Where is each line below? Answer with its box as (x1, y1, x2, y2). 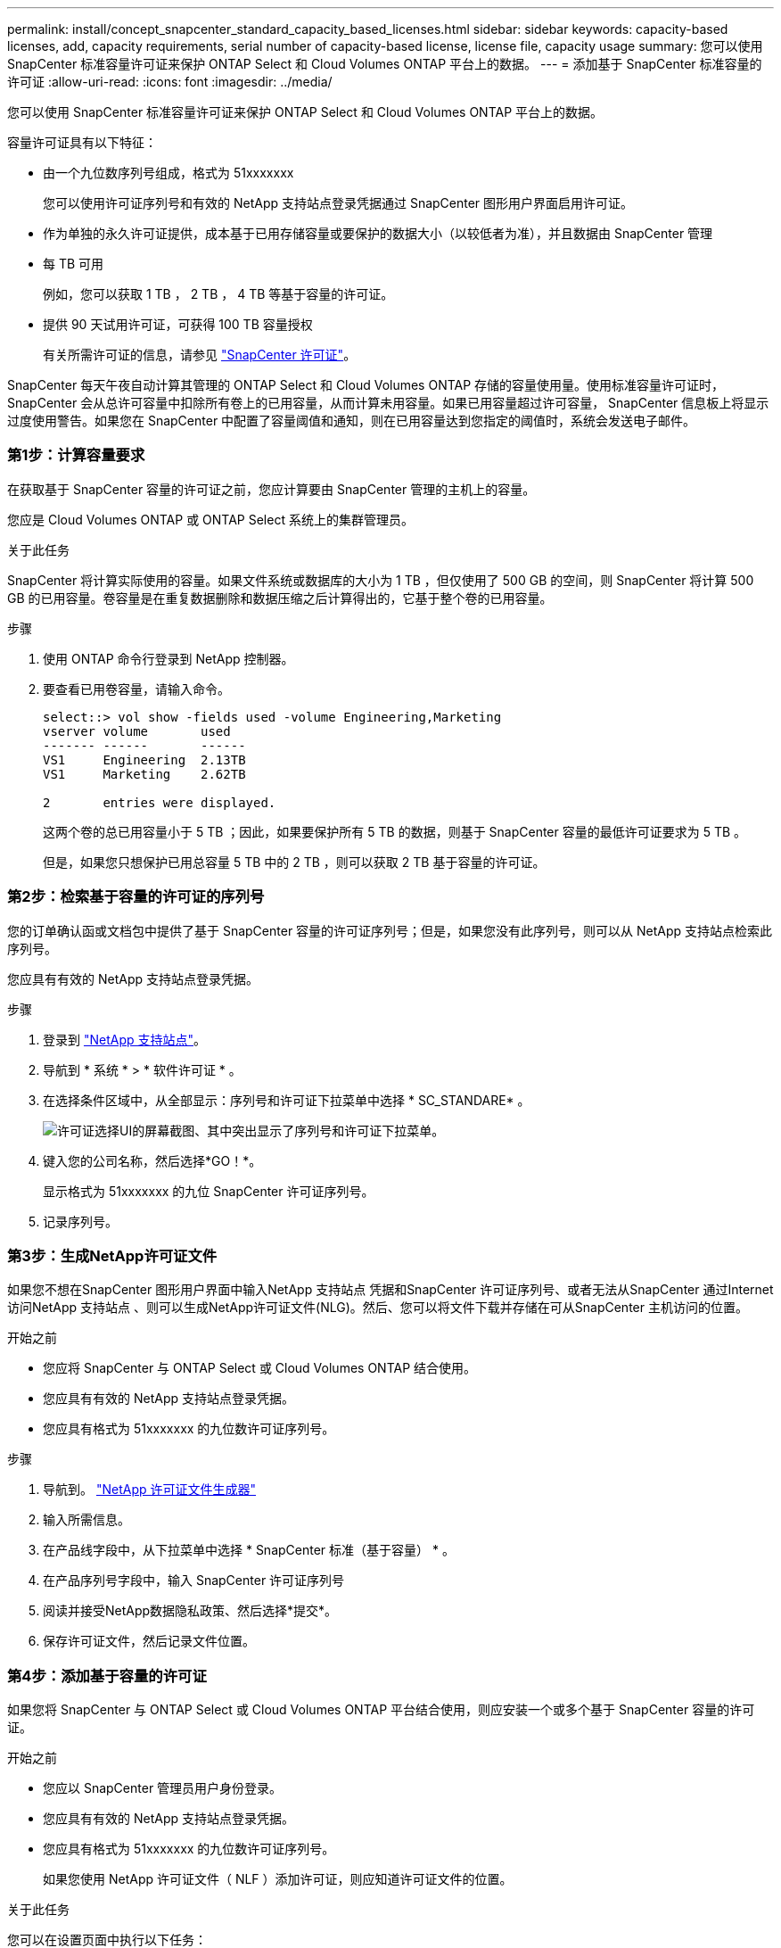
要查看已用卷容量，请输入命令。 (43, 681, 230, 697)
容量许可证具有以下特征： (7, 135, 157, 150)
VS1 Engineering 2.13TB (43, 752, 246, 767)
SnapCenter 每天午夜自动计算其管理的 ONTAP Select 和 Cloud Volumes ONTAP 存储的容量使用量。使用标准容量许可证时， (7, 377, 725, 392)
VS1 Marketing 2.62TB (43, 766, 246, 781)
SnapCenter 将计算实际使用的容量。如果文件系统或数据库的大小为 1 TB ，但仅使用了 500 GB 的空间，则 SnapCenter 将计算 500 (7, 572, 754, 588)
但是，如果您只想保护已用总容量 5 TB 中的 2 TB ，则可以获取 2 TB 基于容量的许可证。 (43, 854, 546, 870)
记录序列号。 (43, 1213, 118, 1229)
